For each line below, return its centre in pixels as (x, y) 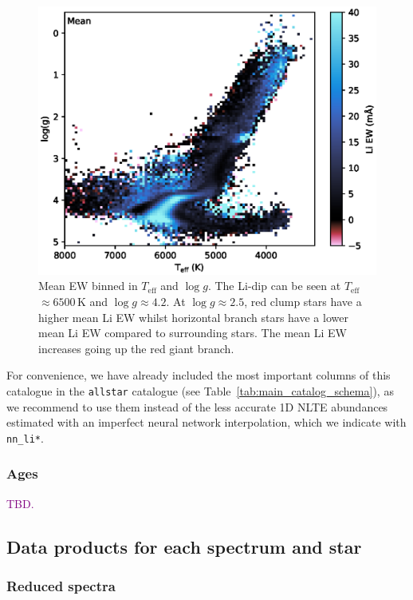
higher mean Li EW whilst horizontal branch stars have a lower (193, 317)
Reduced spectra (61, 585)
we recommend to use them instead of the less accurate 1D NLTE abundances (197, 406)
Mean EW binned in (88, 286)
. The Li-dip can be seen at (274, 286)
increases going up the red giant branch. (136, 348)
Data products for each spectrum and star (184, 546)
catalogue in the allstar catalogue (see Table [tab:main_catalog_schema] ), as (200, 390)
